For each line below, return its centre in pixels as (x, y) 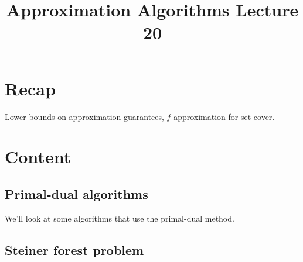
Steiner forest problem (74, 249)
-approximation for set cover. (223, 116)
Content (38, 156)
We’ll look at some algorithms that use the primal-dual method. (120, 218)
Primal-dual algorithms (76, 193)
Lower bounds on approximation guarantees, (84, 116)
